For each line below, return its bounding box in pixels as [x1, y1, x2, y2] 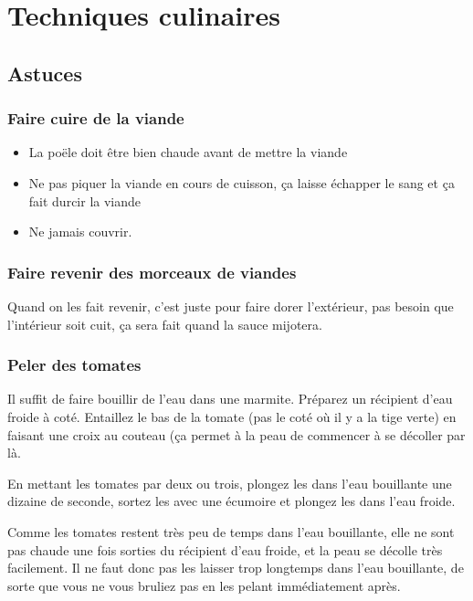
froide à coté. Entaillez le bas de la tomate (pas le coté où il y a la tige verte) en [7, 406, 457, 426]
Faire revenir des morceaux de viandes [7, 260, 297, 283]
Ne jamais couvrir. [28, 222, 132, 241]
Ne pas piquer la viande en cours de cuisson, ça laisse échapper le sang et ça [28, 173, 455, 192]
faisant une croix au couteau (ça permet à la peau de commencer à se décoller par [7, 425, 466, 444]
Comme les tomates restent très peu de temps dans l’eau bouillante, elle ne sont [7, 522, 455, 541]
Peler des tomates [7, 353, 142, 376]
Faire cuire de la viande [7, 107, 184, 130]
